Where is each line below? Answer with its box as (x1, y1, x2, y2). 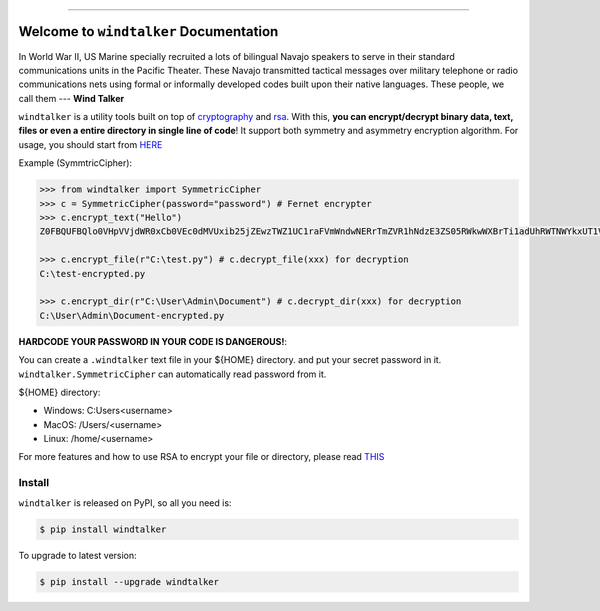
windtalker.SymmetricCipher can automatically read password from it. (18, 368, 327, 380)
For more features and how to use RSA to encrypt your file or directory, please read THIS (18, 451, 385, 463)
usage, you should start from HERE (18, 138, 163, 150)
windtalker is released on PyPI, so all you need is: (18, 496, 232, 509)
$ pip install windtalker (39, 523, 167, 535)
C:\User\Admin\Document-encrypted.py (39, 310, 225, 321)
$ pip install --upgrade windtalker (39, 576, 220, 587)
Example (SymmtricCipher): (18, 157, 133, 169)
